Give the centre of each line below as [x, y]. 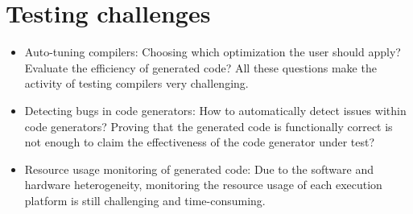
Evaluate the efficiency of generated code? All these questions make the [200, 67]
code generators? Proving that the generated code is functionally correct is [209, 126]
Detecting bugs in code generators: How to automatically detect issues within [215, 110]
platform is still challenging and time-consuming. [145, 200]
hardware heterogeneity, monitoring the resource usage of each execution [203, 185]
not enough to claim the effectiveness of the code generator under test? [200, 142]
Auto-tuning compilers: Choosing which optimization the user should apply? [213, 52]
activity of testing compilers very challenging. [136, 83]
